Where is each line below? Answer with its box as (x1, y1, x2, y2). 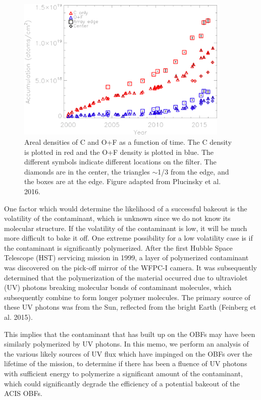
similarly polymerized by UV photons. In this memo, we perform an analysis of (4, 338, 249, 349)
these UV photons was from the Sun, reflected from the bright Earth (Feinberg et (4, 302, 256, 312)
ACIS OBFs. (4, 388, 42, 398)
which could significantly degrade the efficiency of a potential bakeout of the (4, 378, 240, 388)
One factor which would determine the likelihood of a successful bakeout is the (4, 203, 247, 213)
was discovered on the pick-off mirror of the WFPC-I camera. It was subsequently (4, 262, 257, 273)
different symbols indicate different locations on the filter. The (24, 156, 217, 167)
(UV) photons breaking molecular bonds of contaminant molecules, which (4, 282, 232, 293)
